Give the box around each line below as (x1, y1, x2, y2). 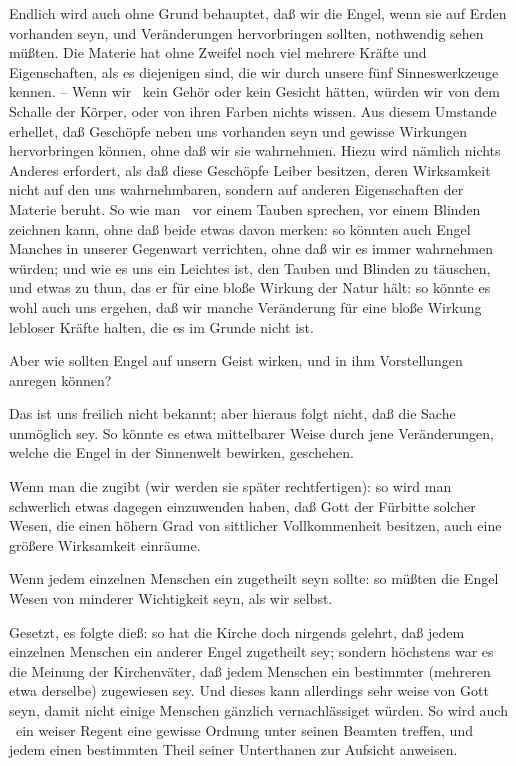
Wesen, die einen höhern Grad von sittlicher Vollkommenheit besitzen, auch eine (9, 515, 502, 536)
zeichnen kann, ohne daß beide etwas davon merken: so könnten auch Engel (9, 218, 471, 239)
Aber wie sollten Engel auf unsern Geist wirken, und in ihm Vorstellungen (9, 350, 463, 371)
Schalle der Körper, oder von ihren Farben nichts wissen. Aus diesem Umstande (9, 100, 497, 121)
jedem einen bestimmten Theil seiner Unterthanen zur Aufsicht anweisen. (9, 739, 458, 760)
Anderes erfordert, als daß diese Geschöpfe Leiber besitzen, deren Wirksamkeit (9, 159, 491, 180)
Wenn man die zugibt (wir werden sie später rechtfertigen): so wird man (9, 476, 452, 497)
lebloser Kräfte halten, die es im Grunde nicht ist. (9, 316, 314, 337)
